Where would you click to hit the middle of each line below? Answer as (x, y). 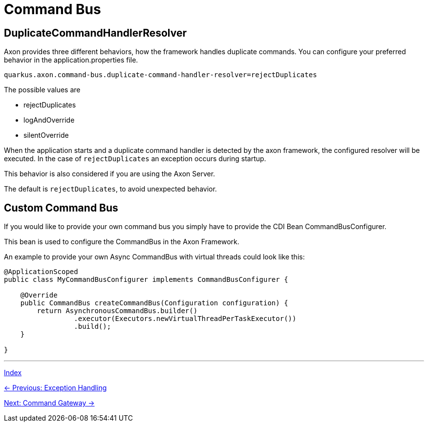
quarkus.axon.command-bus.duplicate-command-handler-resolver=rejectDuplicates (160, 75)
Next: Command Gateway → (49, 403)
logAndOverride (49, 120)
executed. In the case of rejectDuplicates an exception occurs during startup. (135, 159)
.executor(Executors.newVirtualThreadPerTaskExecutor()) (185, 319)
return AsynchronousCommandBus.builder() (117, 311)
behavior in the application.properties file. (71, 60)
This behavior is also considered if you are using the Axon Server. (110, 174)
